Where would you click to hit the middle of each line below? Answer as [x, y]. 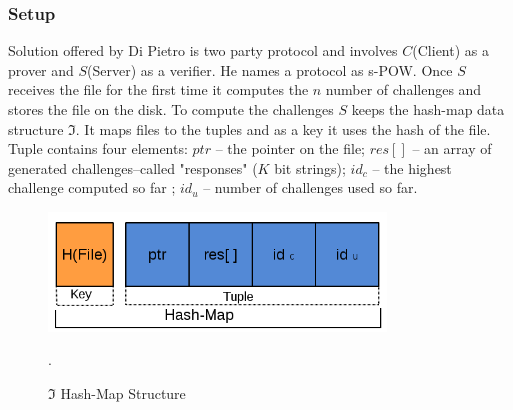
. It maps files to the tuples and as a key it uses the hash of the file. [283, 128]
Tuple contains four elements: [98, 148]
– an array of [452, 148]
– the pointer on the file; [290, 148]
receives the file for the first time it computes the [158, 89]
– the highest [412, 167]
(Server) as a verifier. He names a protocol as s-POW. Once [270, 69]
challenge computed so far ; [92, 187]
